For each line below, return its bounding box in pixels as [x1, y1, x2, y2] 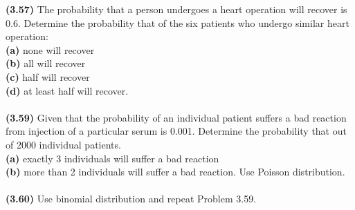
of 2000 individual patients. [6, 137, 121, 151]
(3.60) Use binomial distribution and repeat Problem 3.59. [6, 191, 257, 206]
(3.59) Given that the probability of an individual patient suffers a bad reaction [6, 110, 347, 124]
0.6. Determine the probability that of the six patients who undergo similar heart [6, 15, 349, 30]
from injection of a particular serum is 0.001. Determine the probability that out [6, 124, 347, 138]
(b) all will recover [6, 56, 86, 70]
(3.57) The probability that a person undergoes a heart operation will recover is [6, 2, 347, 16]
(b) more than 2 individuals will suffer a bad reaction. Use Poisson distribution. [6, 164, 345, 179]
